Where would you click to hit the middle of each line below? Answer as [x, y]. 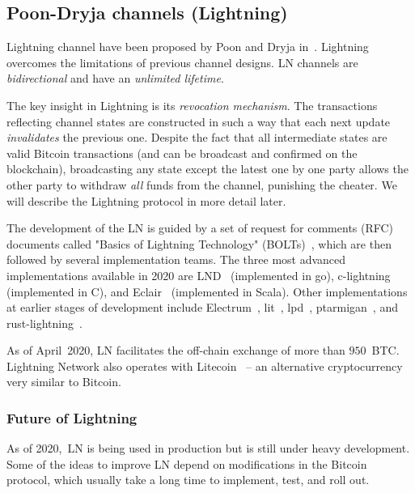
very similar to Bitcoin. [64, 382]
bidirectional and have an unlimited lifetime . [115, 78]
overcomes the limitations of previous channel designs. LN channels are [182, 62]
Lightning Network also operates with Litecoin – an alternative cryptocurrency [205, 365]
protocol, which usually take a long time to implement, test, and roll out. [188, 480]
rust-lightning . [44, 323]
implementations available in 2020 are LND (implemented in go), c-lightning [199, 275]
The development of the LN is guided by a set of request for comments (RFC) [200, 228]
